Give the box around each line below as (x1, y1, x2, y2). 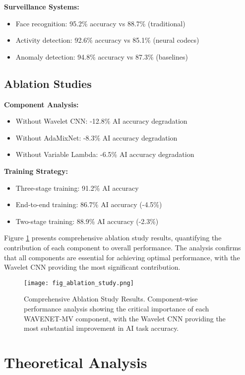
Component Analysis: (4, 99, 79, 109)
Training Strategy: (4, 165, 68, 176)
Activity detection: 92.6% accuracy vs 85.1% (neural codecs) (15, 35, 199, 45)
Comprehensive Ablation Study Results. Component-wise (24, 294, 198, 304)
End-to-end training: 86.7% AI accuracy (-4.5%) (15, 199, 162, 210)
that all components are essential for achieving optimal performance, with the (4, 252, 240, 262)
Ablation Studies (4, 75, 92, 91)
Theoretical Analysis (4, 352, 147, 372)
